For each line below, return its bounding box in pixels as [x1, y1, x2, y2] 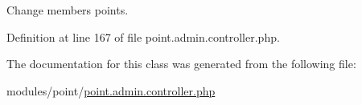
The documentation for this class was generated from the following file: [6, 55, 356, 72]
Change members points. [6, 2, 129, 18]
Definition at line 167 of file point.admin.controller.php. [6, 28, 280, 45]
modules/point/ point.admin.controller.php [6, 82, 216, 99]
